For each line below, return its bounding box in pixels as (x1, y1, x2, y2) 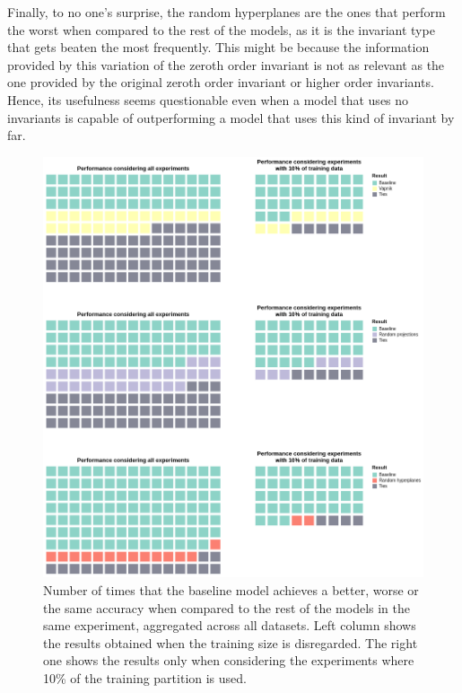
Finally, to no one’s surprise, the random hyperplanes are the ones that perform (7, 3, 446, 21)
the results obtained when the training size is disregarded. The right (43, 633, 418, 652)
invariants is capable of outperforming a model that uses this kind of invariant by (7, 108, 455, 127)
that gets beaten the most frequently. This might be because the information (7, 38, 430, 57)
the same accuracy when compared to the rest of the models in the (43, 598, 411, 617)
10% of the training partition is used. (43, 668, 247, 687)
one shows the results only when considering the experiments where (43, 651, 414, 670)
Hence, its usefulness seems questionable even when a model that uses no (7, 90, 409, 109)
